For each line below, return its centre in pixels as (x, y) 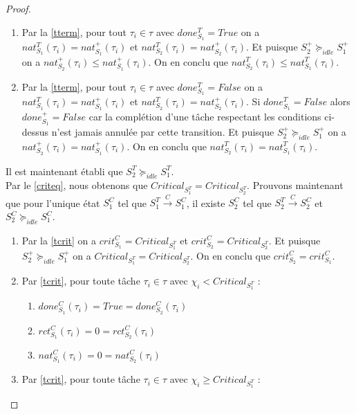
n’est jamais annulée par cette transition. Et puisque (163, 132)
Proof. (18, 8)
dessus (35, 132)
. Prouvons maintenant (295, 185)
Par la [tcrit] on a (59, 240)
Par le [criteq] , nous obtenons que (77, 185)
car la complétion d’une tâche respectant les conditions (205, 117)
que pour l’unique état (53, 202)
